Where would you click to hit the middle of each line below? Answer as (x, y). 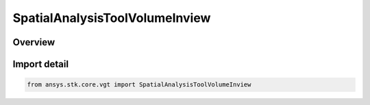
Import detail (40, 64)
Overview (34, 42)
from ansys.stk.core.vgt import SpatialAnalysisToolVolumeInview (139, 85)
